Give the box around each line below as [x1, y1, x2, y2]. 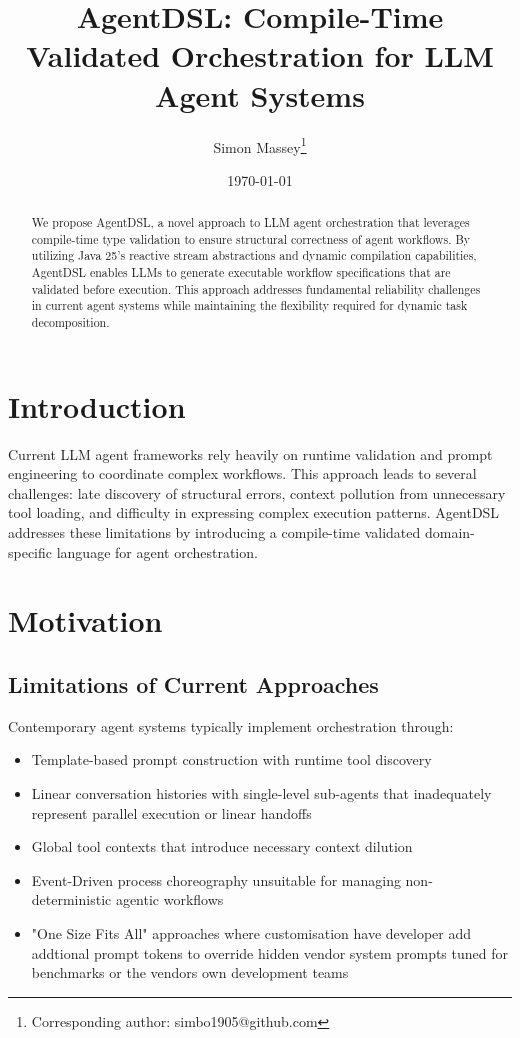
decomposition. [31, 314, 110, 331]
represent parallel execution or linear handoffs [31, 802, 312, 823]
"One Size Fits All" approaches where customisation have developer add [31, 922, 472, 943]
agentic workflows [115, 889, 224, 910]
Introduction [8, 385, 186, 426]
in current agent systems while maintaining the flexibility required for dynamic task [31, 297, 468, 314]
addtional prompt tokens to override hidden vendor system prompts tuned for [31, 942, 508, 963]
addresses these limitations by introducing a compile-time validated [8, 522, 421, 543]
